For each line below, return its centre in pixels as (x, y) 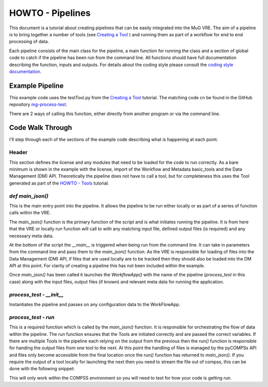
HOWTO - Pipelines (50, 13)
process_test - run (32, 317)
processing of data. (29, 42)
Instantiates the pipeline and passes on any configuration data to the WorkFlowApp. (95, 304)
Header (18, 152)
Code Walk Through (41, 128)
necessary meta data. (32, 236)
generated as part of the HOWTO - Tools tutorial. (59, 183)
